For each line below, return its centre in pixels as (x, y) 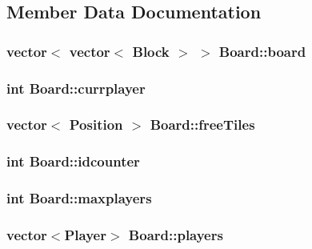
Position (96, 124)
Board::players (176, 234)
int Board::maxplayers (79, 198)
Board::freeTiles (202, 124)
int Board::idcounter (73, 161)
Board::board (262, 51)
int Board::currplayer (76, 88)
